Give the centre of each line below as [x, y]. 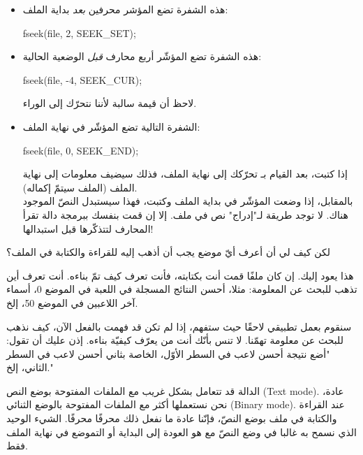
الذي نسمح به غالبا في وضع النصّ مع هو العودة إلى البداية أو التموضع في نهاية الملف [181, 432]
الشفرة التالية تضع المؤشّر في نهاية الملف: [111, 126]
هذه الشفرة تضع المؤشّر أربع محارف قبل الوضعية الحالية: [142, 56]
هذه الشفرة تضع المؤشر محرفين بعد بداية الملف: [125, 9]
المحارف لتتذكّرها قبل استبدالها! [88, 228]
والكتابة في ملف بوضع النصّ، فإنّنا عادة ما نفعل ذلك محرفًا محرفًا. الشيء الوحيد [172, 418]
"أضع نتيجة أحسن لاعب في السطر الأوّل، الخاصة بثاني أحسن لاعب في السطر [168, 353]
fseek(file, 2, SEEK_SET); [79, 32]
